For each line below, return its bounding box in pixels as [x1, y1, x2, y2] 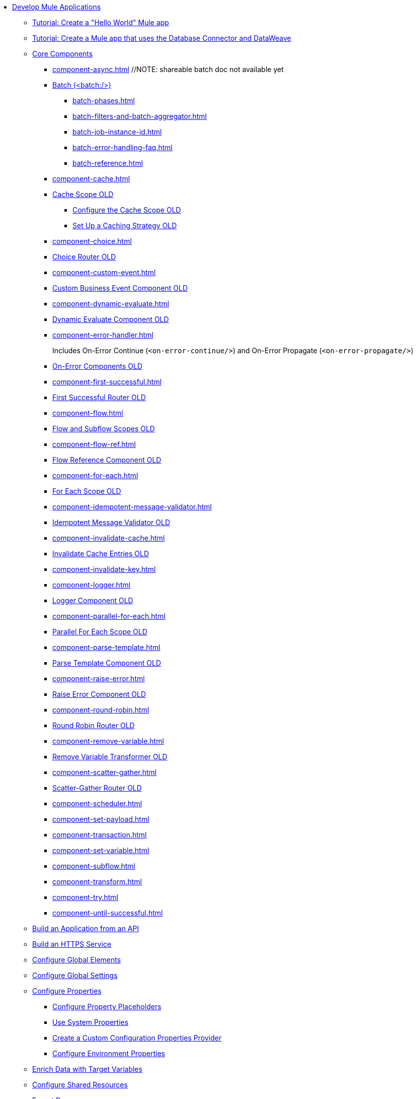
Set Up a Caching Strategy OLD [72, 221, 177, 230]
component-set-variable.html [52, 846, 149, 855]
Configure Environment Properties [52, 1049, 165, 1058]
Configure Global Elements [32, 955, 121, 964]
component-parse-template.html [52, 643, 160, 652]
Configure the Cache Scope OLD [72, 206, 181, 214]
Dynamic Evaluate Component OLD [52, 315, 169, 324]
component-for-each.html [52, 471, 138, 480]
